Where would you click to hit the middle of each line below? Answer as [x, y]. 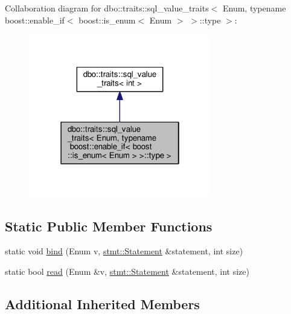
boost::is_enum [107, 20]
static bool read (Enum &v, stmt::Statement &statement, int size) [127, 271]
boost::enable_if [35, 20]
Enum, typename [254, 8]
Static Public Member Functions [109, 226]
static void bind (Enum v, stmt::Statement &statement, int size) [124, 251]
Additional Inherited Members [102, 303]
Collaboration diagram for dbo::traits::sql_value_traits [107, 8]
